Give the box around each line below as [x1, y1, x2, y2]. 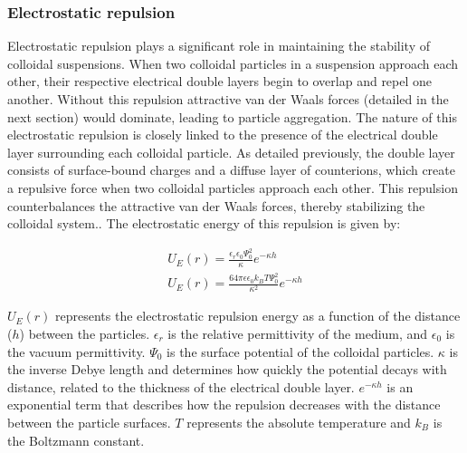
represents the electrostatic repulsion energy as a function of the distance [55, 306, 461, 325]
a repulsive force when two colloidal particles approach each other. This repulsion [7, 178, 458, 197]
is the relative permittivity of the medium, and [167, 323, 428, 342]
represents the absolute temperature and [186, 412, 411, 431]
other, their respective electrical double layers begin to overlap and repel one [7, 72, 433, 91]
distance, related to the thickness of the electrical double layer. [7, 377, 355, 396]
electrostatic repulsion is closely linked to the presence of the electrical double [7, 125, 438, 144]
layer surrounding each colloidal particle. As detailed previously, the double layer [7, 142, 455, 161]
